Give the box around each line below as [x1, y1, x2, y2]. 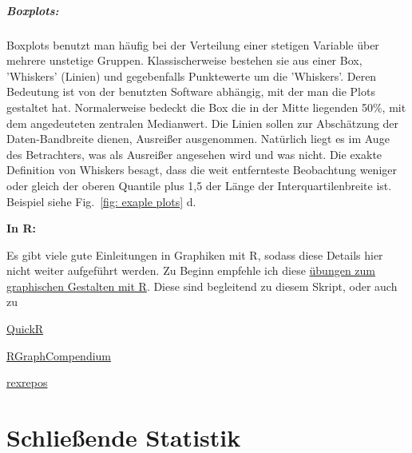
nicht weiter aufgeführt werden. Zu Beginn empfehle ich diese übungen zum [6, 262, 376, 279]
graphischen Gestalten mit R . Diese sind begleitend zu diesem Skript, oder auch [6, 277, 398, 294]
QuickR [6, 320, 44, 337]
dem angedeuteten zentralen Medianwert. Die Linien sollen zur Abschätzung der [6, 114, 399, 131]
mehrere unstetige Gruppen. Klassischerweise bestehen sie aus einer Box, [6, 52, 362, 69]
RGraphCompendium [6, 347, 112, 364]
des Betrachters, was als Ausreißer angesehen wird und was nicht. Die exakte [6, 145, 382, 162]
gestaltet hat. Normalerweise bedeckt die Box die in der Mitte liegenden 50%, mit [6, 98, 406, 115]
